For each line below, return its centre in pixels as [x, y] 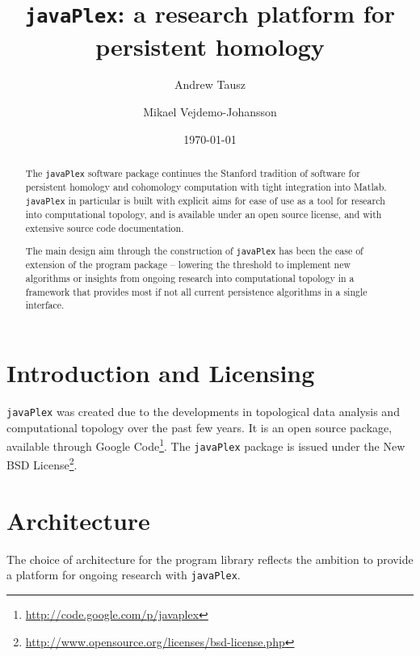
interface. [45, 305]
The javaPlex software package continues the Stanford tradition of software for [193, 173]
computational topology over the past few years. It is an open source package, [199, 427]
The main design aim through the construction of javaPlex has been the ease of [194, 251]
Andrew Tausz [210, 84]
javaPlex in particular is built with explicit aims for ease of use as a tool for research [205, 200]
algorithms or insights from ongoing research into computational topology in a [190, 278]
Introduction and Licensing [161, 372]
